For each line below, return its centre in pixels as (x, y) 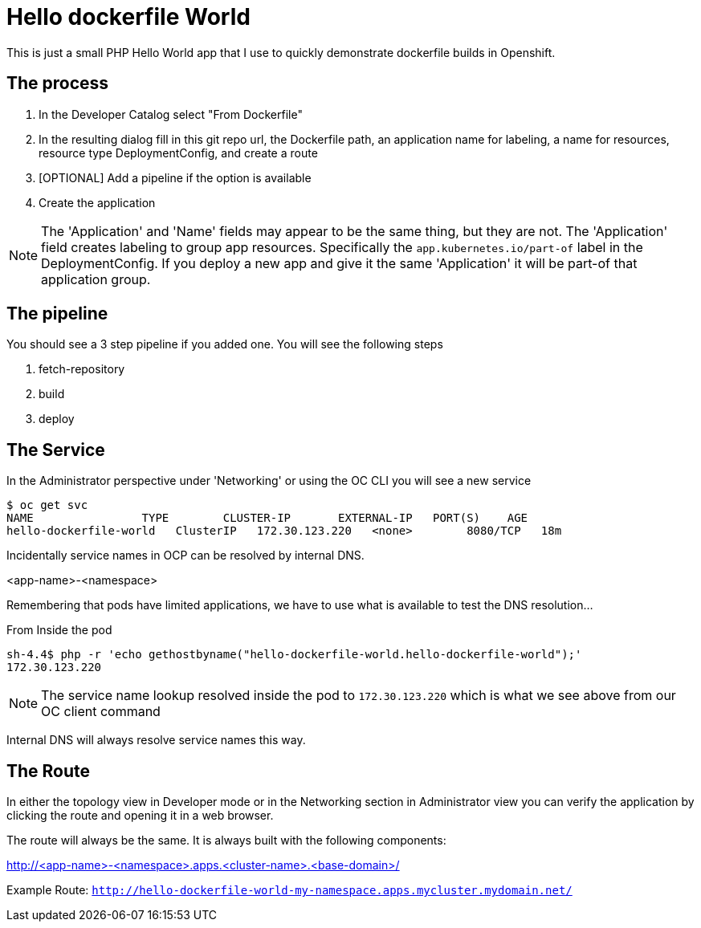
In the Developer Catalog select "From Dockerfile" (171, 114)
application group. (96, 279)
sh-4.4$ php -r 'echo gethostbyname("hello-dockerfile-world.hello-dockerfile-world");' (294, 655)
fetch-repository (82, 369)
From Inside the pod (59, 630)
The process (58, 83)
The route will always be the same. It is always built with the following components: (226, 840)
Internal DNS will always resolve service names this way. (156, 740)
